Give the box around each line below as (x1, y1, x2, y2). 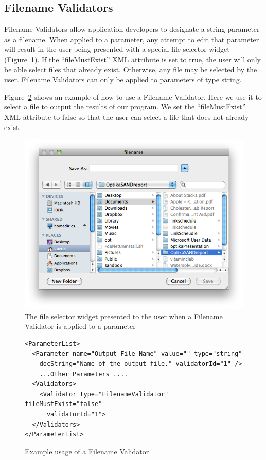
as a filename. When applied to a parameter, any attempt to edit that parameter (4, 33, 259, 44)
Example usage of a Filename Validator (25, 446, 149, 456)
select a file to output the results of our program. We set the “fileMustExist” (4, 101, 246, 112)
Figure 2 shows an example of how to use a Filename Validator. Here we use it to (4, 91, 262, 102)
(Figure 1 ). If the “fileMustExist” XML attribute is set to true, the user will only (4, 53, 261, 64)
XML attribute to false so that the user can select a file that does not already (4, 111, 249, 122)
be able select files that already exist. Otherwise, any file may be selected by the (4, 64, 257, 75)
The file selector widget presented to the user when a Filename (25, 310, 223, 321)
